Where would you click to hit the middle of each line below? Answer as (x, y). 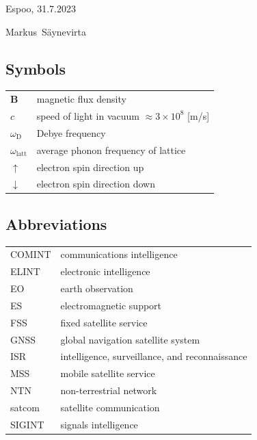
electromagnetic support (111, 305)
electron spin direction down (96, 184)
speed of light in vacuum (88, 115)
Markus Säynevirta (46, 31)
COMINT (31, 254)
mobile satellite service (108, 373)
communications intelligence (119, 254)
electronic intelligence (105, 271)
